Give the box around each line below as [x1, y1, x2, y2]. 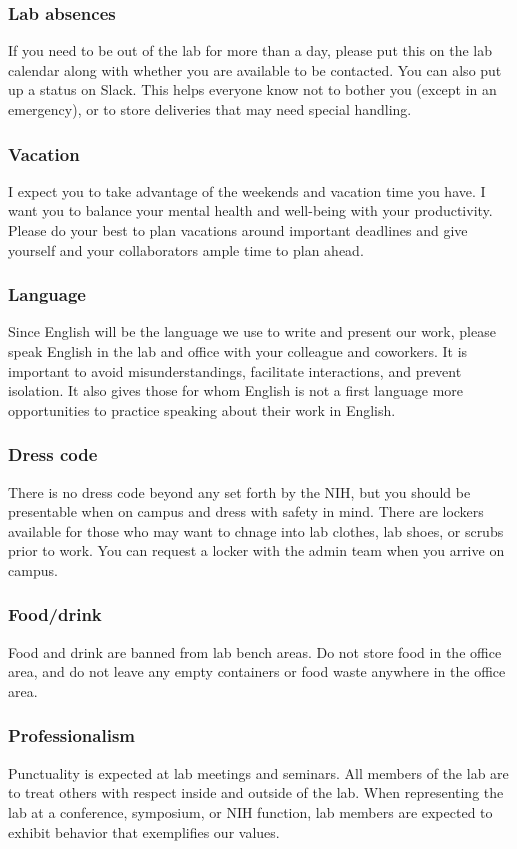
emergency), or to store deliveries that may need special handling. [8, 99, 412, 119]
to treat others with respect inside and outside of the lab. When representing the [8, 782, 504, 803]
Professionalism [8, 723, 135, 748]
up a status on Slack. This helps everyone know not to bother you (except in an [8, 79, 497, 100]
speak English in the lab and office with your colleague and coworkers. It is [8, 341, 468, 361]
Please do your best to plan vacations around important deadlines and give [8, 220, 468, 240]
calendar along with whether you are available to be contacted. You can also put [8, 59, 502, 80]
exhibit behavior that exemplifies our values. [8, 821, 280, 842]
